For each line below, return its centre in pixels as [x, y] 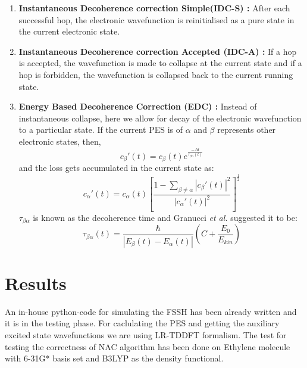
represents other [247, 130]
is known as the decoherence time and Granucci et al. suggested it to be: [165, 217]
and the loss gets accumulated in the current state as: [116, 168]
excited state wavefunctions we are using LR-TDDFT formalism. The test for [146, 334]
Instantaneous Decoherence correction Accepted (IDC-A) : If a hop [158, 51]
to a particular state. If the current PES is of [101, 130]
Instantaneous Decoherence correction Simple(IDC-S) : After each [154, 8]
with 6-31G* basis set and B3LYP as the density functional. [114, 358]
